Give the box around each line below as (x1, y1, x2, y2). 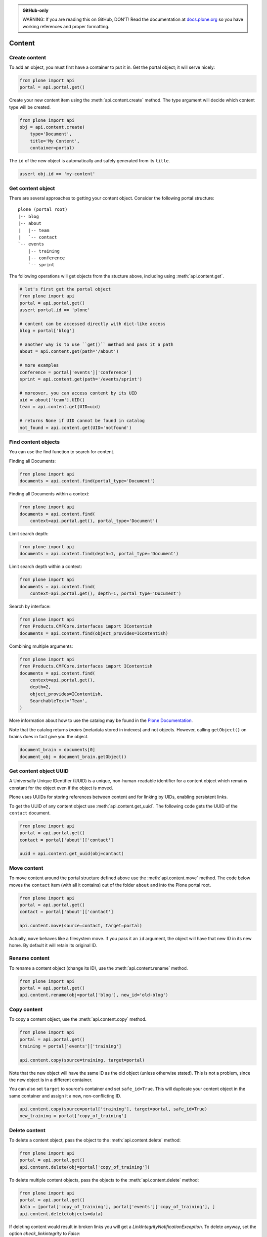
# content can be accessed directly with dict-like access (19, 321, 166, 327)
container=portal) (30, 145, 75, 151)
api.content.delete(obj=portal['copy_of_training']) (19, 1164, 150, 1170)
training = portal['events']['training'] (19, 1043, 122, 1049)
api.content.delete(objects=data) (19, 1211, 103, 1217)
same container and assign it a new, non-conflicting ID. (9, 1093, 121, 1098)
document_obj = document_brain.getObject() (19, 754, 127, 760)
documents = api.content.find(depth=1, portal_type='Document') (19, 551, 179, 557)
